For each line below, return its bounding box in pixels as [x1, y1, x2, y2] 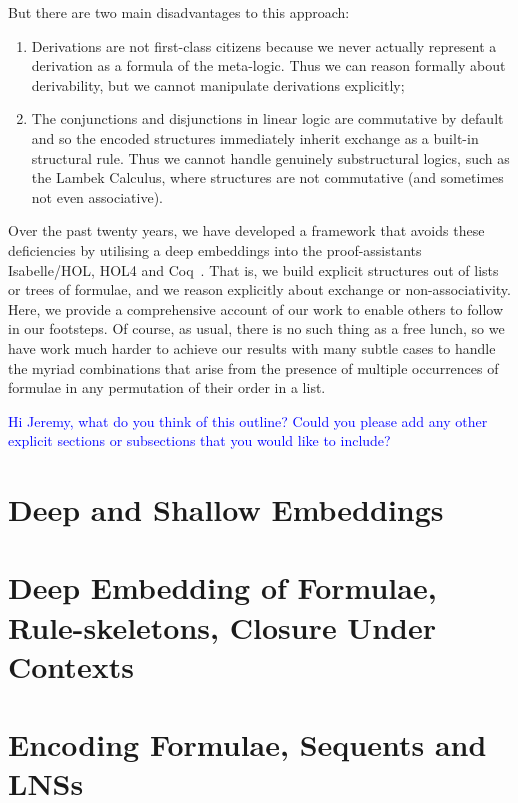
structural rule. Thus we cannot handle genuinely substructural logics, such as [31, 147, 510, 168]
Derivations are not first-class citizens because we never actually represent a [31, 35, 497, 56]
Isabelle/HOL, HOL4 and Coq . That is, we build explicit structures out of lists [8, 259, 499, 280]
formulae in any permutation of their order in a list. [8, 377, 326, 398]
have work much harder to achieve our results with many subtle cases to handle [8, 337, 496, 358]
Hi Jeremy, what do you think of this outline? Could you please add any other [8, 410, 488, 431]
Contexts [8, 645, 134, 686]
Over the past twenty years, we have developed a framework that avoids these [8, 220, 485, 241]
